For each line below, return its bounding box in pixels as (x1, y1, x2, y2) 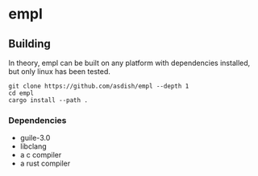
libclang (19, 141, 47, 151)
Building (8, 37, 51, 51)
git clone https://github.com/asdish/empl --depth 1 (8, 82, 189, 90)
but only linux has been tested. (8, 67, 110, 76)
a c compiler (19, 150, 62, 160)
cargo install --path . (8, 96, 89, 104)
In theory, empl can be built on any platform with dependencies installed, (8, 58, 251, 68)
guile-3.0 (19, 133, 51, 143)
